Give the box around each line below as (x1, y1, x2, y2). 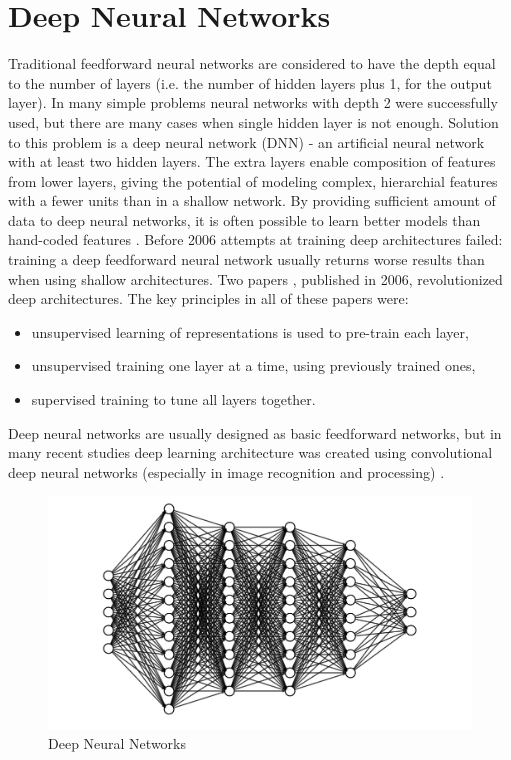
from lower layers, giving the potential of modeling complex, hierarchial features (8, 170, 498, 191)
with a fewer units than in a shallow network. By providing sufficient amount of (8, 190, 496, 211)
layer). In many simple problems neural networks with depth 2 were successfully (8, 92, 498, 113)
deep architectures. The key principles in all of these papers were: (8, 288, 409, 309)
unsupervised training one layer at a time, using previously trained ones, (31, 355, 476, 376)
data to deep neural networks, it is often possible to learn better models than (8, 209, 481, 230)
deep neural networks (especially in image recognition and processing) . (8, 461, 445, 482)
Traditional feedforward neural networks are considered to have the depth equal (8, 53, 496, 74)
